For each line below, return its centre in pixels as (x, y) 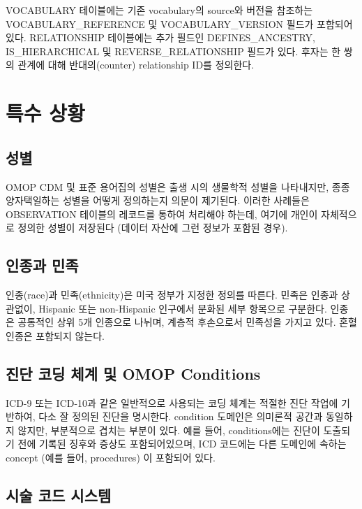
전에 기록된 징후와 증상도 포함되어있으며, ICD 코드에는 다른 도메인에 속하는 (182, 444)
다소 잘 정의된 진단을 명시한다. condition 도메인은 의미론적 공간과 (181, 416)
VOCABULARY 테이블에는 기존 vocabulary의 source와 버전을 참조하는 (159, 10)
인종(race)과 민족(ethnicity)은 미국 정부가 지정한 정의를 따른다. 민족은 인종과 (172, 295)
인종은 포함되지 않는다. (55, 335)
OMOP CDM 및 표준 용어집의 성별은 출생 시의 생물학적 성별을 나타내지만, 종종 (178, 186)
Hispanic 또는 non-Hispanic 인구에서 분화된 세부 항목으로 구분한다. (183, 308)
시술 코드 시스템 (59, 495)
